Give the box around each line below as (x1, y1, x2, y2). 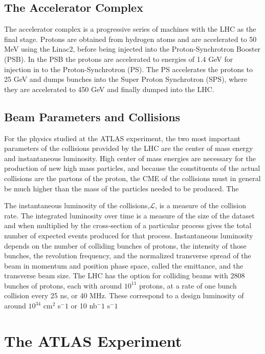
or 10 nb (71, 300, 97, 311)
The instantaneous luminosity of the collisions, (4, 200, 150, 211)
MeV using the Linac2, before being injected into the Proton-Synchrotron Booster (4, 43, 261, 54)
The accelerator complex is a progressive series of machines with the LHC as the (4, 24, 256, 34)
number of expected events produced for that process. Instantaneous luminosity (4, 230, 253, 240)
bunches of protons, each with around (4, 280, 122, 291)
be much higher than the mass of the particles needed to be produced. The (4, 183, 239, 193)
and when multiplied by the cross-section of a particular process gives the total (4, 220, 252, 231)
